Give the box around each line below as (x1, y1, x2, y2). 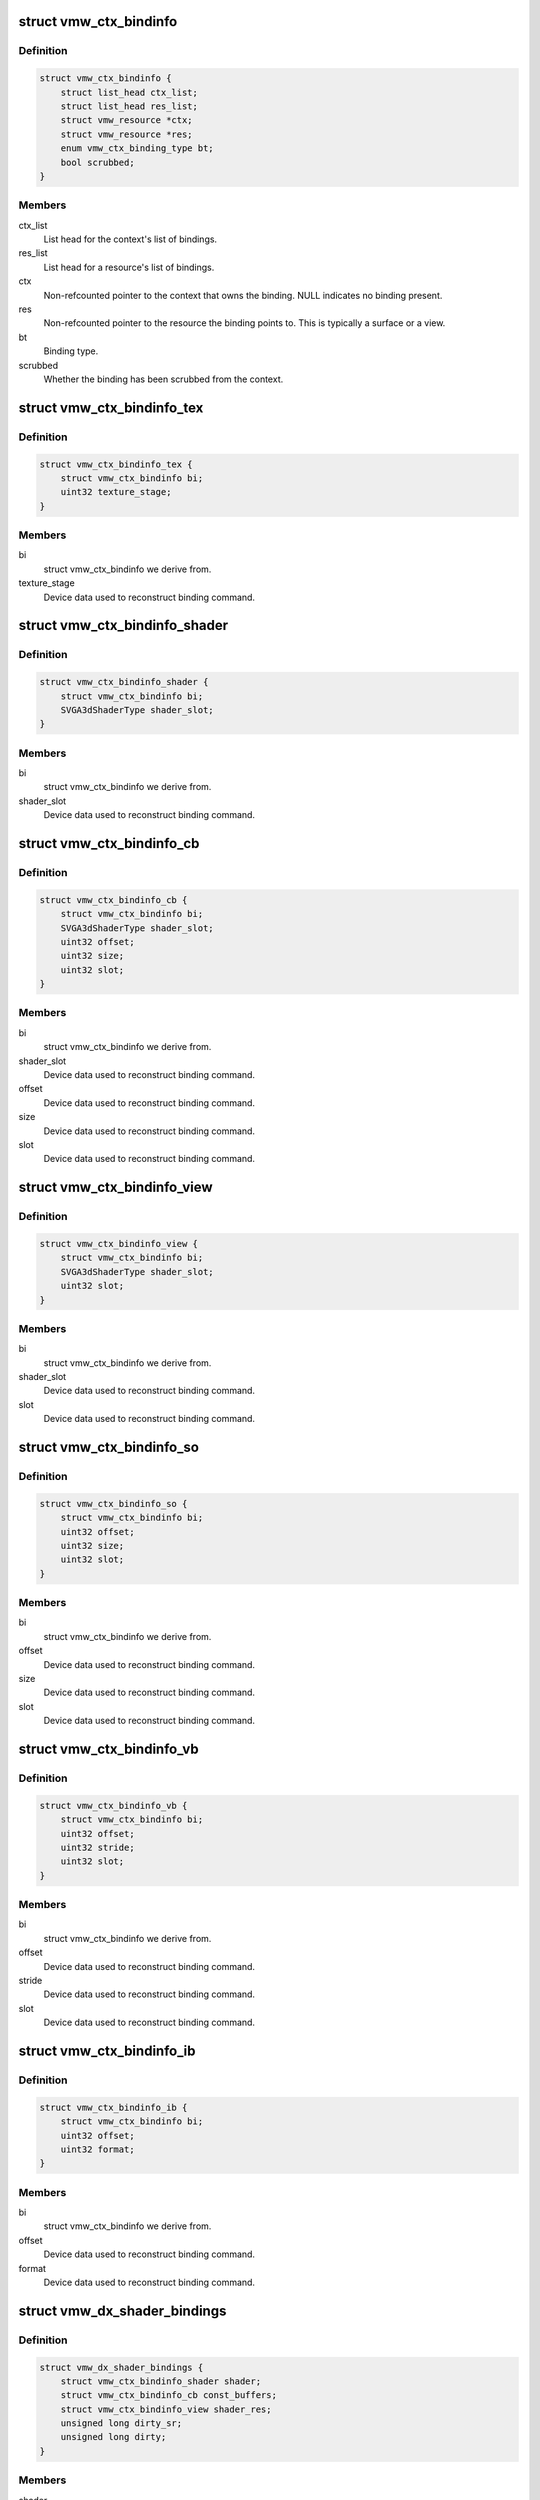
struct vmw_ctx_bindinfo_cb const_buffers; (60, 2390, 277, 2401)
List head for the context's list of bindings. (43, 233, 218, 245)
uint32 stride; (60, 1841, 135, 1853)
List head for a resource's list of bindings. (43, 261, 215, 273)
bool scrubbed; (60, 156, 135, 168)
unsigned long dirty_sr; (60, 2418, 183, 2429)
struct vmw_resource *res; (60, 128, 194, 140)
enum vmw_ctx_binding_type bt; (60, 143, 214, 154)
